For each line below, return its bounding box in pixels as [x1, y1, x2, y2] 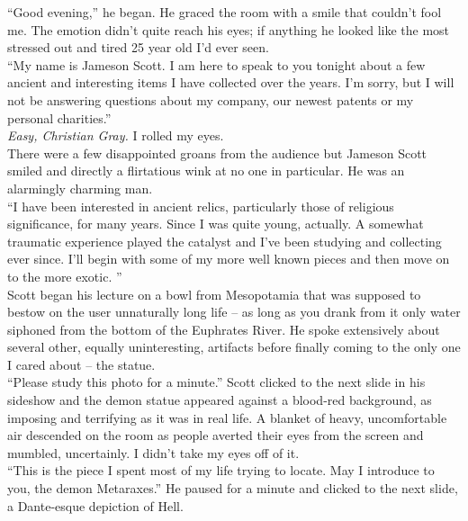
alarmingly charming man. [7, 178, 153, 197]
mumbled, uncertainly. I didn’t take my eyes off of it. [7, 443, 300, 462]
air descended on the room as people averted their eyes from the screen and [7, 426, 424, 445]
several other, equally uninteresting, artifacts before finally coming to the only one [7, 337, 461, 356]
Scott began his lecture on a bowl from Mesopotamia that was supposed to [7, 284, 421, 303]
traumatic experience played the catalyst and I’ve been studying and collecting [7, 231, 442, 250]
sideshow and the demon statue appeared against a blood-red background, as [7, 391, 432, 409]
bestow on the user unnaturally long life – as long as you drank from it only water [7, 302, 461, 321]
